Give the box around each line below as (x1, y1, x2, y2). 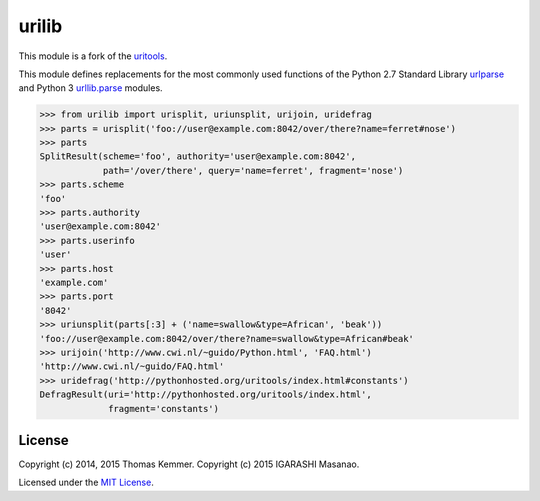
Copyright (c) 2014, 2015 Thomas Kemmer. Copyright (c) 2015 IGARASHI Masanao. (18, 458, 360, 470)
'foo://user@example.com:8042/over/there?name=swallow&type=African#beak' (39, 333, 415, 344)
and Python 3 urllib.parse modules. (18, 82, 164, 94)
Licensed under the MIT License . (18, 476, 154, 489)
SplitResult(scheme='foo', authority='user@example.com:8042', (39, 151, 357, 162)
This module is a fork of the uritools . (18, 50, 168, 62)
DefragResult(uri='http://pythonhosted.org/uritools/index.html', (39, 389, 372, 400)
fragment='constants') (108, 403, 220, 414)
